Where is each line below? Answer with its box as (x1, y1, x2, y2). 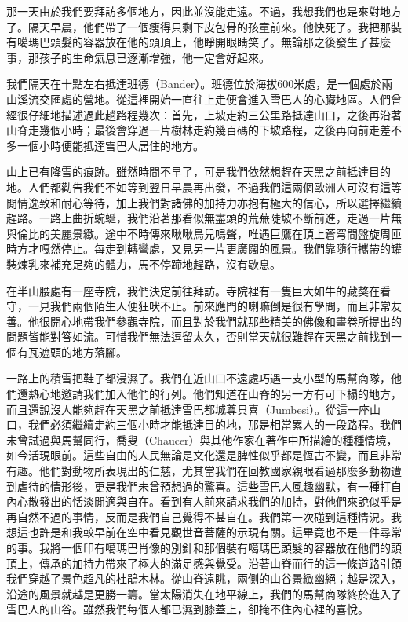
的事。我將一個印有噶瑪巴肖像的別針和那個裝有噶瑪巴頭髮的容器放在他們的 (6, 540, 391, 555)
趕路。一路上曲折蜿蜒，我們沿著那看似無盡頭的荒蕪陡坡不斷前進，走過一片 (6, 210, 391, 226)
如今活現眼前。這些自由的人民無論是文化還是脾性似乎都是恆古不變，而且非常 (6, 447, 402, 463)
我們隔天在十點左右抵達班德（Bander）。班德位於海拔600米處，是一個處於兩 (6, 75, 393, 92)
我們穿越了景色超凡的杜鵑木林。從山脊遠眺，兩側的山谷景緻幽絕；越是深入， (6, 570, 402, 587)
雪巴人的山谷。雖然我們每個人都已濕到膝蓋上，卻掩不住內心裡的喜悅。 (6, 601, 369, 617)
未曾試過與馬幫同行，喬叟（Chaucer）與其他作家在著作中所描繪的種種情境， (6, 431, 398, 448)
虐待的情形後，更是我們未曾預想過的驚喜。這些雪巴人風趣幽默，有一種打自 (16, 477, 402, 494)
